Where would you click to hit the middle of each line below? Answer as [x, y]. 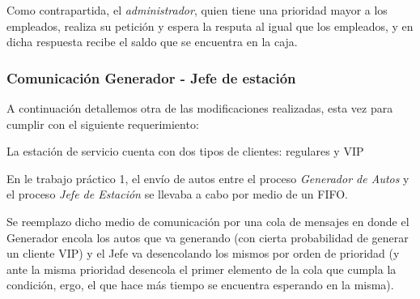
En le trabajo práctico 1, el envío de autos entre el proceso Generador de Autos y [208, 178]
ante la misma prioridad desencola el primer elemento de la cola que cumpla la [202, 269]
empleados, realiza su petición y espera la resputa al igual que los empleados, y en [210, 26]
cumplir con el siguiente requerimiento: [103, 124]
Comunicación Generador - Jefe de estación [151, 77]
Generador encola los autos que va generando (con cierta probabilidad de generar [208, 237]
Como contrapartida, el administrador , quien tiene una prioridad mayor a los [197, 10]
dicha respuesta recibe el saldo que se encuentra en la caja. [152, 42]
